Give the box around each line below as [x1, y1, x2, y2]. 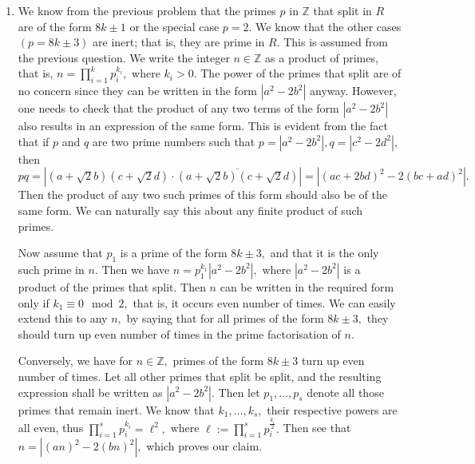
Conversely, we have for [18, 352, 133, 369]
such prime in [18, 260, 85, 277]
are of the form [18, 18, 92, 34]
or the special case [129, 18, 220, 34]
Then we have [101, 260, 170, 277]
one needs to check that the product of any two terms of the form [18, 100, 339, 117]
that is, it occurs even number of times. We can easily [133, 294, 396, 311]
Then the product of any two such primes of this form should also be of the [18, 186, 387, 203]
